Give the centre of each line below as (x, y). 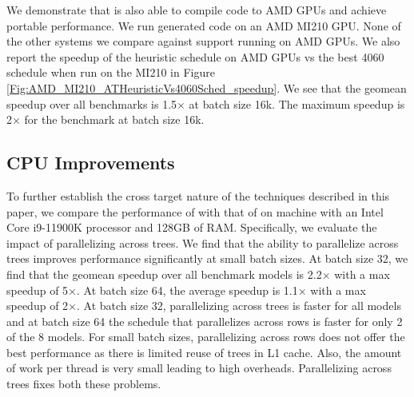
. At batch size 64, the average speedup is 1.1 (187, 290)
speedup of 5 (38, 290)
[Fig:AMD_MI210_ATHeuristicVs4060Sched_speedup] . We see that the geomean (207, 87)
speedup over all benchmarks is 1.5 (92, 103)
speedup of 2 (38, 306)
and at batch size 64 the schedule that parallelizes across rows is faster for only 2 (205, 321)
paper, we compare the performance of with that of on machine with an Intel (195, 211)
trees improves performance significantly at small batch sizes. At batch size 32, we (207, 258)
